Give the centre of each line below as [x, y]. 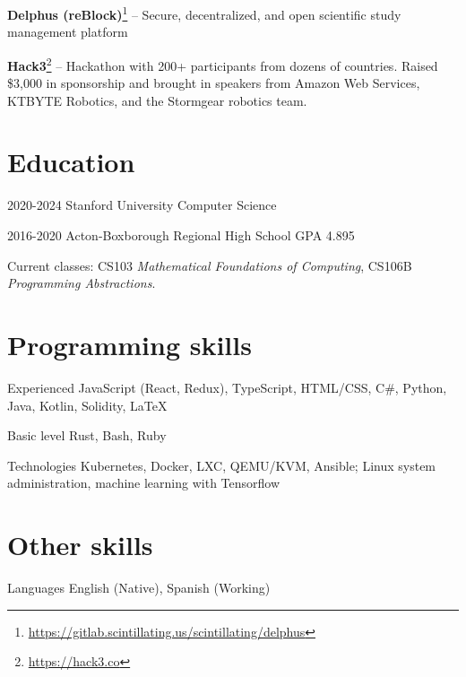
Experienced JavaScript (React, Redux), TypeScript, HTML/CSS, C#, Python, [227, 387]
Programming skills [129, 344]
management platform [68, 32]
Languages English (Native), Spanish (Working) [139, 587]
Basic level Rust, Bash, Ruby [87, 435]
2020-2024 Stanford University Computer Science [142, 205]
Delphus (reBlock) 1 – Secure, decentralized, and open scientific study [204, 13]
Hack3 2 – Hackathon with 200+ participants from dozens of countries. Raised [223, 64]
